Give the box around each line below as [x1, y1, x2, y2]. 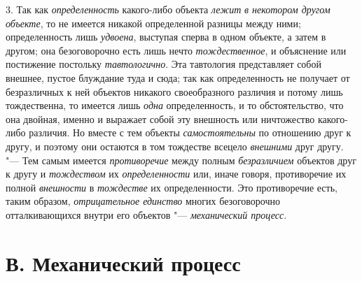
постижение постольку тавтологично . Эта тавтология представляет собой [6, 57, 321, 71]
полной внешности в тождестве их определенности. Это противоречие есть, [6, 180, 337, 194]
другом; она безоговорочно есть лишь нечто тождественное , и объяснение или [6, 43, 347, 57]
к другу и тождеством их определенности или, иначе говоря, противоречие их [6, 166, 347, 181]
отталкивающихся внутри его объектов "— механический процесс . [6, 207, 287, 222]
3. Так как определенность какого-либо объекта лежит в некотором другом [6, 2, 330, 16]
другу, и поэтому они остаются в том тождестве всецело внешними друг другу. [6, 138, 344, 153]
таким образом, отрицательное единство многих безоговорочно [6, 194, 281, 208]
